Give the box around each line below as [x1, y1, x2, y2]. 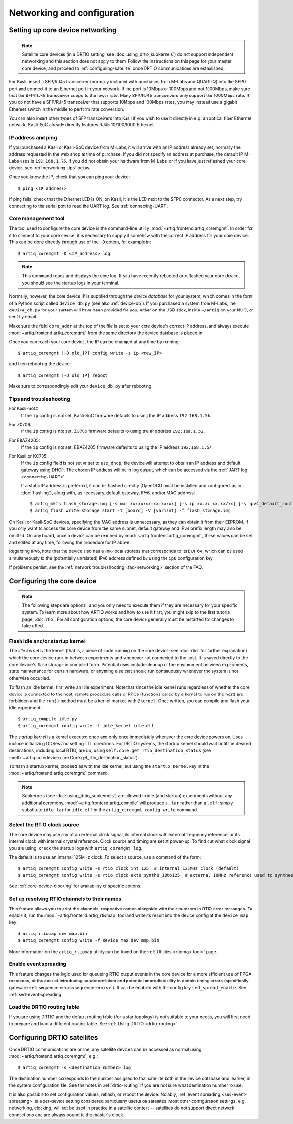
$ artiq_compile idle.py [18, 716, 77, 722]
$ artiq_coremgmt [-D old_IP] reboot [18, 372, 108, 378]
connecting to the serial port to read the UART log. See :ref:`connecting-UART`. [9, 203, 169, 209]
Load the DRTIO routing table [9, 1004, 79, 1010]
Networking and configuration [9, 7, 134, 18]
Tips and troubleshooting [9, 395, 70, 402]
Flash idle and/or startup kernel [9, 637, 85, 644]
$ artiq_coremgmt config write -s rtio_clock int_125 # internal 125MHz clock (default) [18, 865, 239, 871]
